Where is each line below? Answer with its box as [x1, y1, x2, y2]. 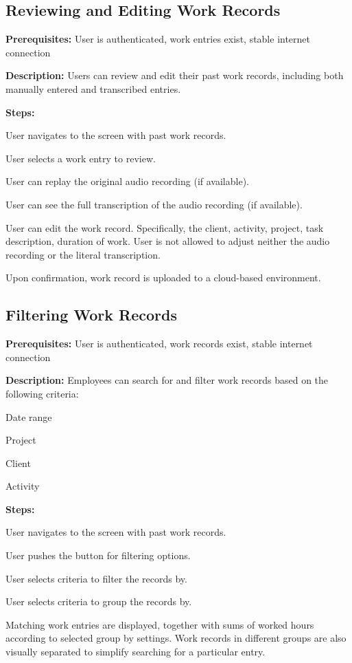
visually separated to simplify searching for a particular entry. [5, 644, 266, 659]
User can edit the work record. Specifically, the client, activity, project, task [5, 220, 324, 235]
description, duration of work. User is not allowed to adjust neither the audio [5, 234, 330, 248]
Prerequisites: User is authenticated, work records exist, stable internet [5, 336, 313, 351]
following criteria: [5, 386, 79, 400]
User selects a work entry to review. [5, 151, 156, 165]
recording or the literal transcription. [5, 247, 161, 261]
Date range [5, 409, 52, 424]
